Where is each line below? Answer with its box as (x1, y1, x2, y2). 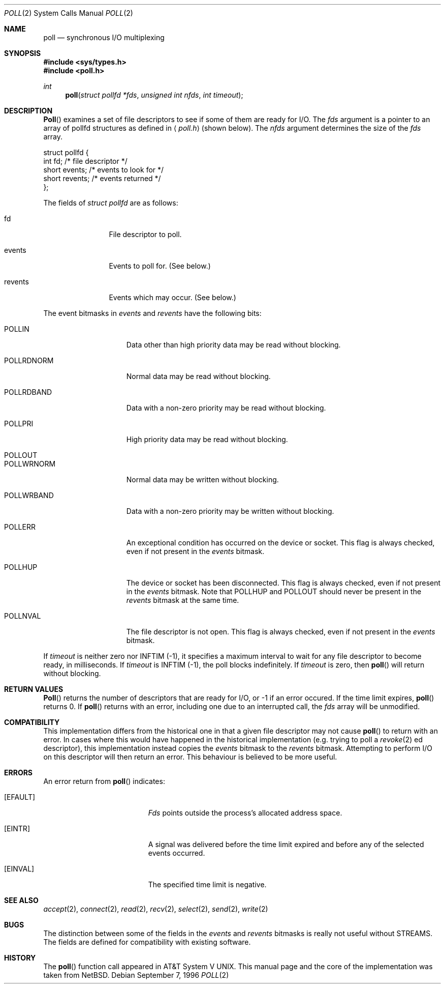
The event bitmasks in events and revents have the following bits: (43, 309, 262, 317)
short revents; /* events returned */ (43, 174, 161, 183)
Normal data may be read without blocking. (126, 372, 271, 381)
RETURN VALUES (4, 685, 63, 693)
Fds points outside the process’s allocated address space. (148, 808, 342, 817)
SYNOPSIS (4, 49, 41, 57)
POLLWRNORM (4, 459, 56, 468)
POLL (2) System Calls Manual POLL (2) (4, 9, 133, 17)
